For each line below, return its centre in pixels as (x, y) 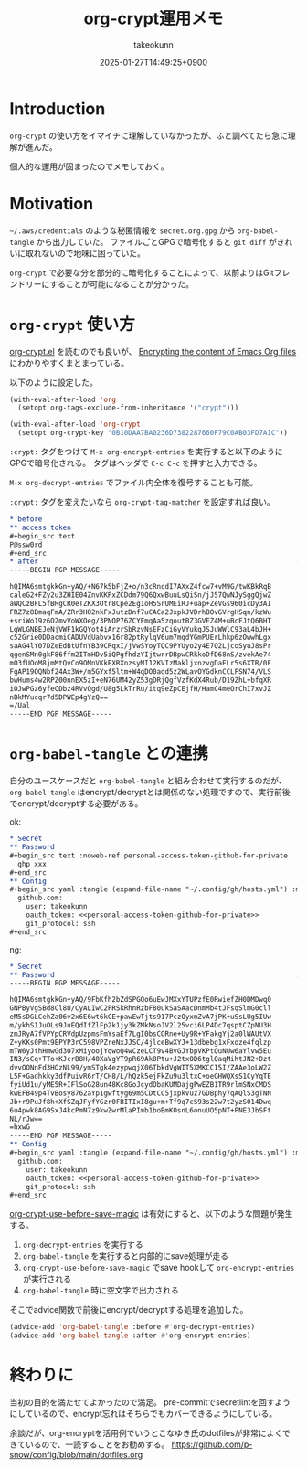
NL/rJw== (26, 1119)
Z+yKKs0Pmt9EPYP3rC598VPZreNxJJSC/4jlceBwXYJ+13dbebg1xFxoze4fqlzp (141, 1042)
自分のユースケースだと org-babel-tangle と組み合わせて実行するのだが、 (148, 781)
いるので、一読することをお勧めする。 (97, 1444)
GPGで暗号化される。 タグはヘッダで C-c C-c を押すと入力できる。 (136, 463)
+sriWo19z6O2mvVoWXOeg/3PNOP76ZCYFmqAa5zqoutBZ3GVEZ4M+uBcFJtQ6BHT (141, 621)
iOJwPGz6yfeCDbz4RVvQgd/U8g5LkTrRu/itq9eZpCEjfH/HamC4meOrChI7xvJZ (141, 688)
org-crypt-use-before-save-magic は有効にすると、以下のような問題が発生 (151, 1214)
